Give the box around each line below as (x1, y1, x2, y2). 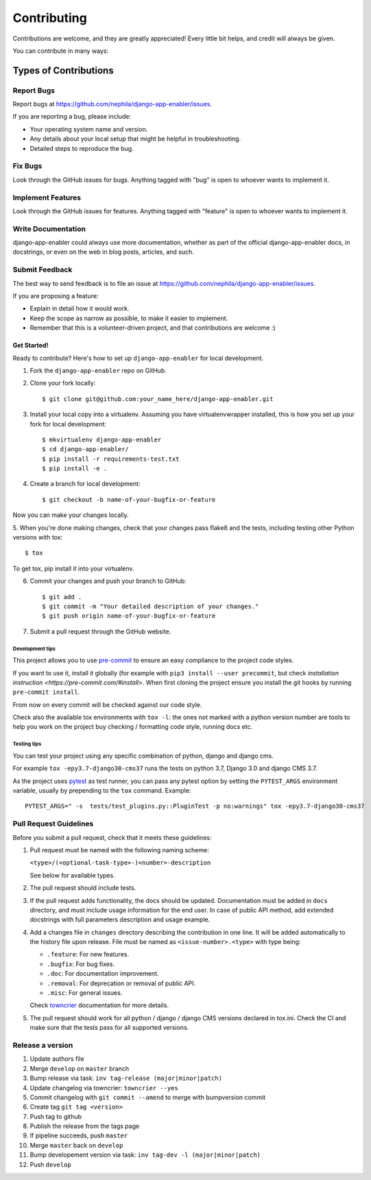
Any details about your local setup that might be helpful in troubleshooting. (29, 134, 241, 143)
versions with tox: (12, 533, 63, 542)
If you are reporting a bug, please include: (12, 112, 132, 121)
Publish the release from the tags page (29, 1122, 140, 1131)
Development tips (12, 645, 56, 652)
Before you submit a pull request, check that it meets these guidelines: (12, 833, 212, 841)
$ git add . (42, 593, 82, 601)
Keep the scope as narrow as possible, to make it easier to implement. (29, 314, 228, 322)
